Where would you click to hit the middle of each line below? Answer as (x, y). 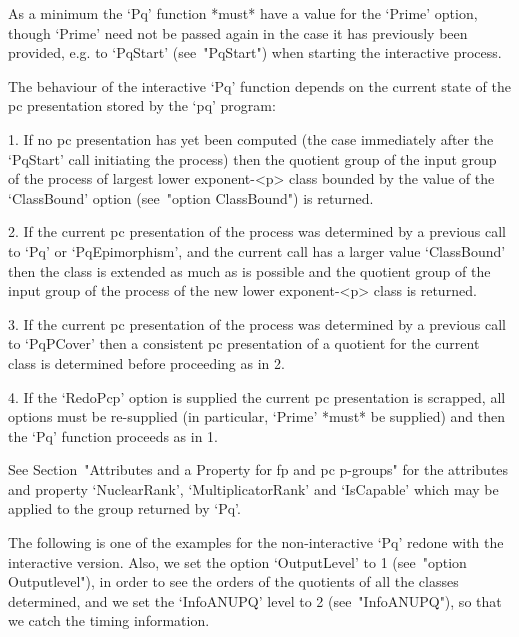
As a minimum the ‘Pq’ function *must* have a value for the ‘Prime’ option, (243, 13)
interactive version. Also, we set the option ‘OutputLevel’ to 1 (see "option (237, 561)
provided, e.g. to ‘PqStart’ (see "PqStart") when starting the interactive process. (255, 52)
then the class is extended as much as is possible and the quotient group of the (249, 270)
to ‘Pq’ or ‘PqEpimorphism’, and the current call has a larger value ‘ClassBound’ (257, 250)
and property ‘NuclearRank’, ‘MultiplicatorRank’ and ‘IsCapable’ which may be (253, 488)
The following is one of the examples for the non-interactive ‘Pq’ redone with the (256, 542)
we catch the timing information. (109, 620)
